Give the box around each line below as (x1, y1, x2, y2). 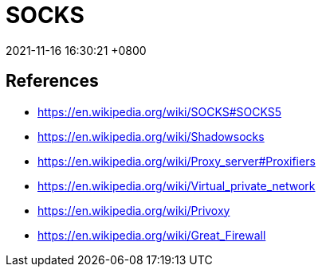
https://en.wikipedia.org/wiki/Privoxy (37, 203, 230, 217)
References (6, 71, 99, 92)
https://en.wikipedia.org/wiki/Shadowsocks (37, 129, 265, 143)
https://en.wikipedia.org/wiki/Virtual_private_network (37, 178, 316, 193)
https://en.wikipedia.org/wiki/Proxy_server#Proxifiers (37, 154, 316, 168)
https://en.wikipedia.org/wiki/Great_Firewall (37, 228, 266, 242)
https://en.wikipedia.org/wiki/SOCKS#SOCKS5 (37, 104, 282, 119)
